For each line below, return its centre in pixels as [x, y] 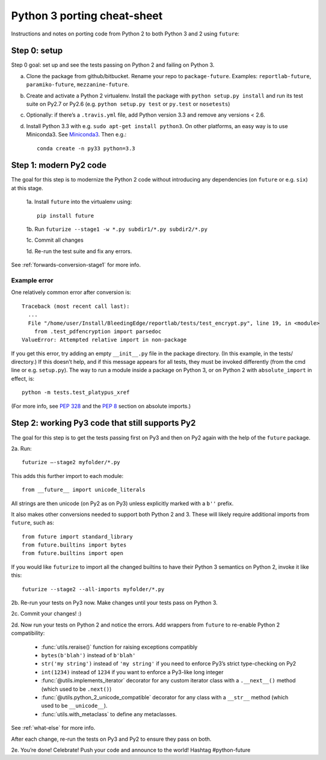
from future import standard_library [78, 536]
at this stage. [27, 188]
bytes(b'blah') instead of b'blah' [88, 655]
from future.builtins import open [72, 553]
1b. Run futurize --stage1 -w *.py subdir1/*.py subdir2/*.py [117, 229]
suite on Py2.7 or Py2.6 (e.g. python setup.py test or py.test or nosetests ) [128, 104]
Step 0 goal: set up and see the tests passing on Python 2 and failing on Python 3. [113, 65]
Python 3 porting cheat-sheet [87, 16]
